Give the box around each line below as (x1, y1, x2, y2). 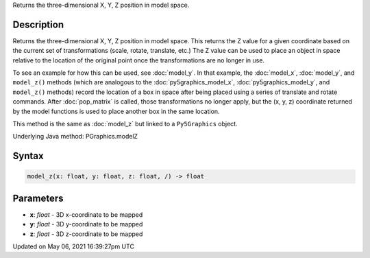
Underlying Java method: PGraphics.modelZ (12, 132, 138, 141)
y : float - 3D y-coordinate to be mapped (29, 220, 143, 228)
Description (12, 19, 64, 30)
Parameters (12, 192, 64, 204)
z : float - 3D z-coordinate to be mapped (29, 230, 143, 238)
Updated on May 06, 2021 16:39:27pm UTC (12, 242, 135, 250)
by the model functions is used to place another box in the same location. (12, 107, 220, 115)
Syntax (12, 150, 44, 162)
